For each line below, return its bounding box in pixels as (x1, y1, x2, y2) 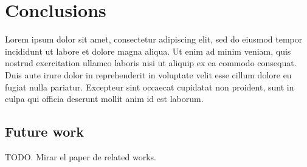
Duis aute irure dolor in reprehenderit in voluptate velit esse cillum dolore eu (5, 68, 292, 81)
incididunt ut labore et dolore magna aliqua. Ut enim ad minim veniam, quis (5, 44, 291, 57)
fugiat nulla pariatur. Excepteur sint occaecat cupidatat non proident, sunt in (5, 80, 294, 93)
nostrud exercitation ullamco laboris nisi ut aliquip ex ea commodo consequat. (5, 56, 297, 69)
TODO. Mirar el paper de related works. (5, 150, 156, 163)
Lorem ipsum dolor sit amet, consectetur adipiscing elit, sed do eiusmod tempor (5, 33, 303, 46)
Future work (5, 122, 85, 141)
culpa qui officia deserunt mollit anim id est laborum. (5, 92, 204, 105)
